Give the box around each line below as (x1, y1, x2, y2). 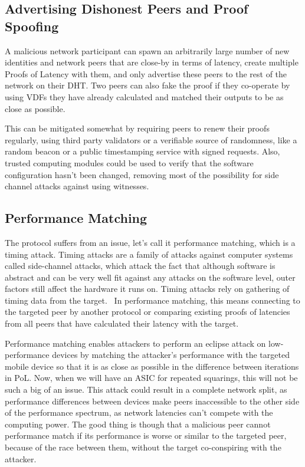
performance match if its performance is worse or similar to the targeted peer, (5, 429, 287, 442)
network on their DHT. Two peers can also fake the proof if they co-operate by (5, 79, 290, 91)
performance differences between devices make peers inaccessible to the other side (5, 394, 300, 407)
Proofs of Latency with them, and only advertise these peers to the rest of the (5, 67, 287, 80)
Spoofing (5, 17, 59, 35)
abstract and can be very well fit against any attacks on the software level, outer (5, 271, 296, 283)
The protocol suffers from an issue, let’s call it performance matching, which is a (5, 236, 296, 248)
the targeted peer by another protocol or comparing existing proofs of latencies (5, 305, 290, 318)
